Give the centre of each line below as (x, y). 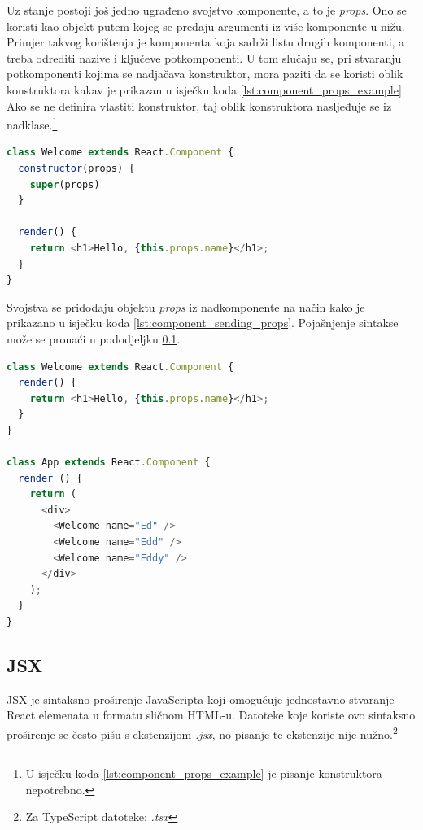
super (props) (65, 184)
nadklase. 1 (32, 123)
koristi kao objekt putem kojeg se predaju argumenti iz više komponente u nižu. (206, 26)
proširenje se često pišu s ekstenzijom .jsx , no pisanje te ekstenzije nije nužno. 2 (202, 733)
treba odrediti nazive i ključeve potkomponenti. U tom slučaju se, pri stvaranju (204, 57)
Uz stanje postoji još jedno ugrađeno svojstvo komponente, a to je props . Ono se (207, 10)
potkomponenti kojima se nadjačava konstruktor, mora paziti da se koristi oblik (205, 74)
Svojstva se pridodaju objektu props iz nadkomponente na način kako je (186, 306)
